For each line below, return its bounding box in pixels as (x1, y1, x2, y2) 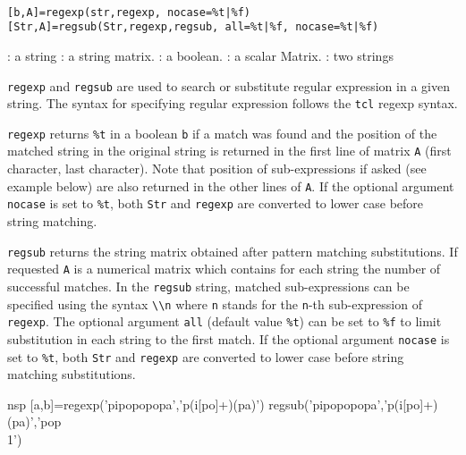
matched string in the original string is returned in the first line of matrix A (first (7, 141, 452, 160)
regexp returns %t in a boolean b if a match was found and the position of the (7, 123, 437, 142)
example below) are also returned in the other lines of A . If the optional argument (7, 176, 454, 195)
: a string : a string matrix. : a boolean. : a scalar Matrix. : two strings (7, 46, 394, 64)
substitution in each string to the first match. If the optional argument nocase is (7, 329, 450, 348)
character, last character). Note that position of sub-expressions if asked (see (7, 159, 427, 178)
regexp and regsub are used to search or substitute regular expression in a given (7, 76, 450, 95)
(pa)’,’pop (7, 412, 62, 431)
